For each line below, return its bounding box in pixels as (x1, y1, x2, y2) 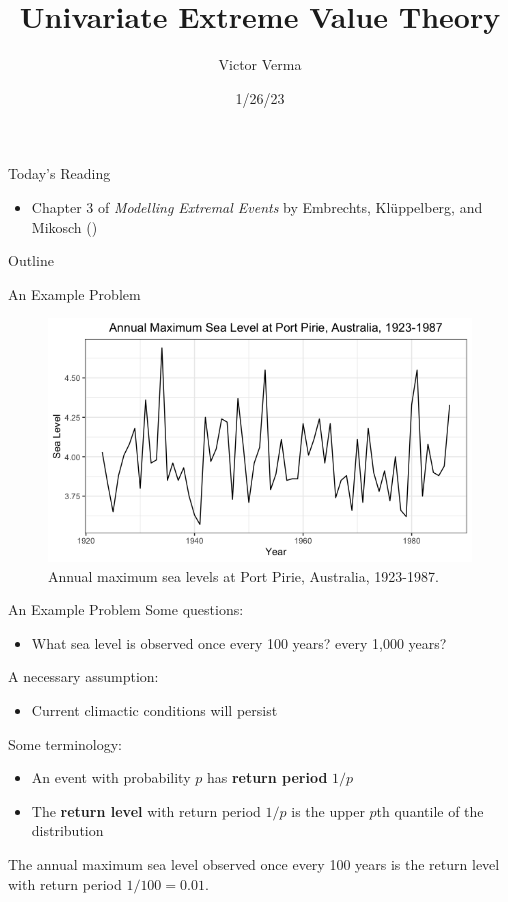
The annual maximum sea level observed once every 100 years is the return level (8, 853, 500, 874)
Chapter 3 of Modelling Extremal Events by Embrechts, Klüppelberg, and (31, 196, 483, 217)
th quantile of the (376, 800, 484, 821)
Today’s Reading (8, 163, 111, 184)
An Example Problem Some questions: (8, 599, 244, 620)
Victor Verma (218, 54, 302, 75)
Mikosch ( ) (31, 216, 98, 237)
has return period (206, 767, 328, 788)
